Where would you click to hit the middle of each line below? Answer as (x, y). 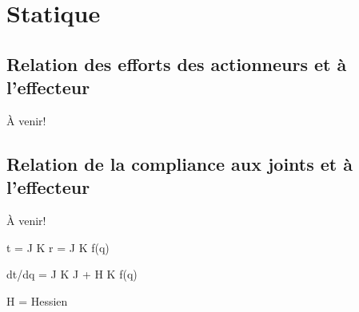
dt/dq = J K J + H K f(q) (72, 274)
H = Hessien (37, 300)
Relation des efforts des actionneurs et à (177, 63)
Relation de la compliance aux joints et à (180, 163)
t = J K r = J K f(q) (58, 247)
